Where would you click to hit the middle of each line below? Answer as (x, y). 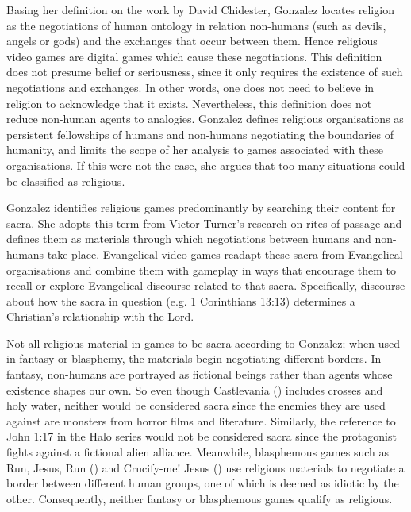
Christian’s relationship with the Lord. (100, 316)
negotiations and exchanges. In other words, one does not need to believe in (190, 87)
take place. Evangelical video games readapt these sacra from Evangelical (225, 254)
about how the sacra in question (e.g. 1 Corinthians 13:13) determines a (181, 300)
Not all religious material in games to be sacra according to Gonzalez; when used (203, 343)
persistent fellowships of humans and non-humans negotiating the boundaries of (200, 134)
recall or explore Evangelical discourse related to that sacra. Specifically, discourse (206, 285)
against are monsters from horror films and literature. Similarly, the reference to (201, 420)
